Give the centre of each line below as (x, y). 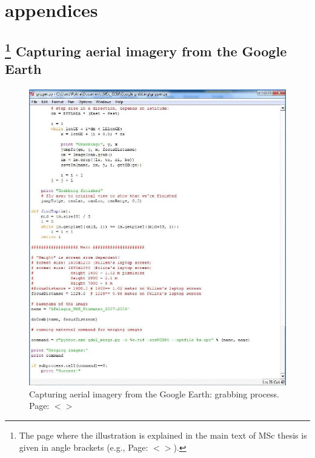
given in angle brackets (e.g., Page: (84, 447)
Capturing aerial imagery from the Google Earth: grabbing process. (154, 393)
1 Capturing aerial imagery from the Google (146, 49)
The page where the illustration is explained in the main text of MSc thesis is (163, 435)
